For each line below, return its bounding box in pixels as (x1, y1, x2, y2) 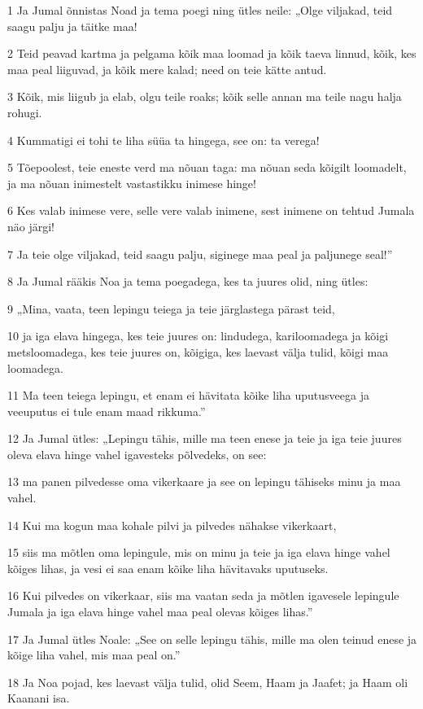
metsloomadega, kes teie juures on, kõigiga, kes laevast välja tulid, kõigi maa (7, 343, 389, 360)
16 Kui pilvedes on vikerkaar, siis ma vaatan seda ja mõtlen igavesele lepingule (7, 587, 399, 604)
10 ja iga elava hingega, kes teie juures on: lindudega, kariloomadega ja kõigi (7, 327, 389, 344)
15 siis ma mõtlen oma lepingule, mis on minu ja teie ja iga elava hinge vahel (7, 544, 390, 561)
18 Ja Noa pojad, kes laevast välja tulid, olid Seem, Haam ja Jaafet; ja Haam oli (7, 673, 408, 690)
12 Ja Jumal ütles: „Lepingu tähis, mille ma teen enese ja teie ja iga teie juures (7, 430, 402, 447)
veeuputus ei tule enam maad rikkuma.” (7, 402, 206, 419)
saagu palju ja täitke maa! (7, 17, 137, 34)
